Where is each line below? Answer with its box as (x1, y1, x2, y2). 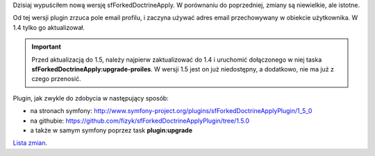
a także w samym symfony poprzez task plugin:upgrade (30, 125, 192, 135)
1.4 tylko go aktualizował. (12, 23, 85, 31)
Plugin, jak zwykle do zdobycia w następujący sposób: (12, 94, 169, 102)
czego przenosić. (31, 75, 81, 83)
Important (31, 42, 62, 51)
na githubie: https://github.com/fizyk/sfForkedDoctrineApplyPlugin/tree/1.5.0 (30, 116, 250, 125)
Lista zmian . (12, 139, 48, 147)
